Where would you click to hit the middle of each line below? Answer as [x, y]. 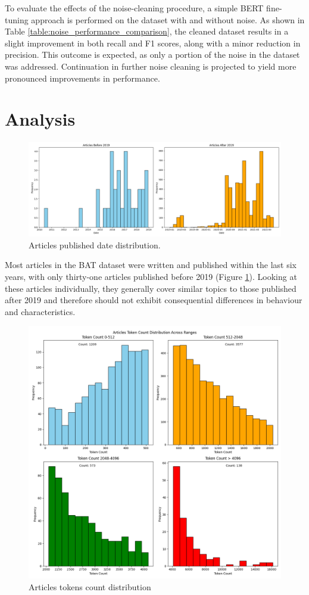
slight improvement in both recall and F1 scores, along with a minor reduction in [153, 43]
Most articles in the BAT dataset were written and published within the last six [151, 265]
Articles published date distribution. [95, 244]
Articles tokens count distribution [90, 587]
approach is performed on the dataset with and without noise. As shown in [168, 19]
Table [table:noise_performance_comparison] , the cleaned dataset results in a [147, 31]
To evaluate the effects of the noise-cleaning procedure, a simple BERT [134, 8]
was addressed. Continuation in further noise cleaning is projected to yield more [151, 66]
